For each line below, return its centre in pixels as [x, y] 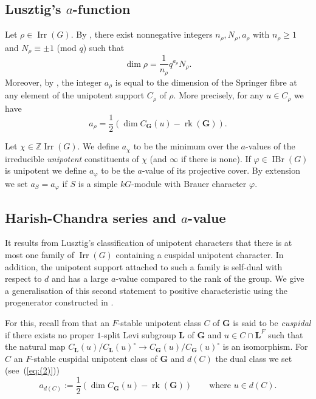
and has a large [80, 278]
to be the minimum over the [186, 146]
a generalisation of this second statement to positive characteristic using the [146, 290]
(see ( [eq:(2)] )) [32, 370]
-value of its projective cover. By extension [221, 170]
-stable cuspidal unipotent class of [94, 358]
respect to [23, 278]
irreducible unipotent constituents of [72, 158]
